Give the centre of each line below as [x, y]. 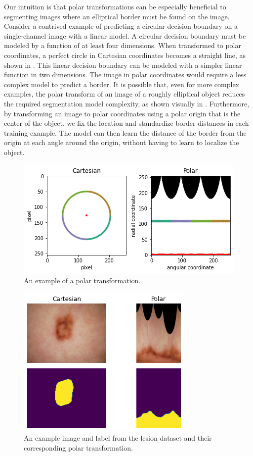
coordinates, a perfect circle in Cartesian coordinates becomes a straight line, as [125, 55]
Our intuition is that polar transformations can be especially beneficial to [115, 6]
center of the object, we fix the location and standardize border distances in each [126, 123]
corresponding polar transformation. [78, 447]
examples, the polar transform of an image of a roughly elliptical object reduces [125, 94]
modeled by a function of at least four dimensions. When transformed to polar [123, 45]
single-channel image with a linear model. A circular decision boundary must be [125, 35]
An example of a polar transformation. [82, 280]
